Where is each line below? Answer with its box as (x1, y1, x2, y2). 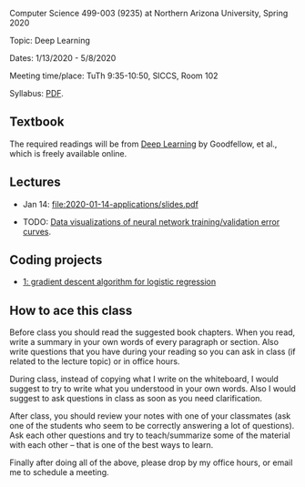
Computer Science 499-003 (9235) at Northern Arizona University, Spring (9, 8, 289, 18)
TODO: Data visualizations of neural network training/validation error (22, 216, 280, 227)
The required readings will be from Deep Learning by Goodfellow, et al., (9, 138, 278, 149)
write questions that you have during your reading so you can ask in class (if (9, 346, 296, 358)
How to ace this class (9, 302, 133, 318)
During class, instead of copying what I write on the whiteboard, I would (9, 373, 280, 385)
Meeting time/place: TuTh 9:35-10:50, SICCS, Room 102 (9, 70, 219, 81)
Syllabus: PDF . (9, 88, 64, 98)
